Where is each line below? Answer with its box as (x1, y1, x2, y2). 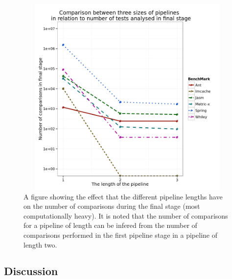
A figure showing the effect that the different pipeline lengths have (23, 191, 223, 201)
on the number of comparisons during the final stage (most (23, 201, 200, 211)
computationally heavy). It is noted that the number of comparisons (23, 210, 228, 221)
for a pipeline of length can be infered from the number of (23, 220, 197, 230)
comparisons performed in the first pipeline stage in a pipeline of (23, 229, 217, 240)
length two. (23, 239, 57, 250)
